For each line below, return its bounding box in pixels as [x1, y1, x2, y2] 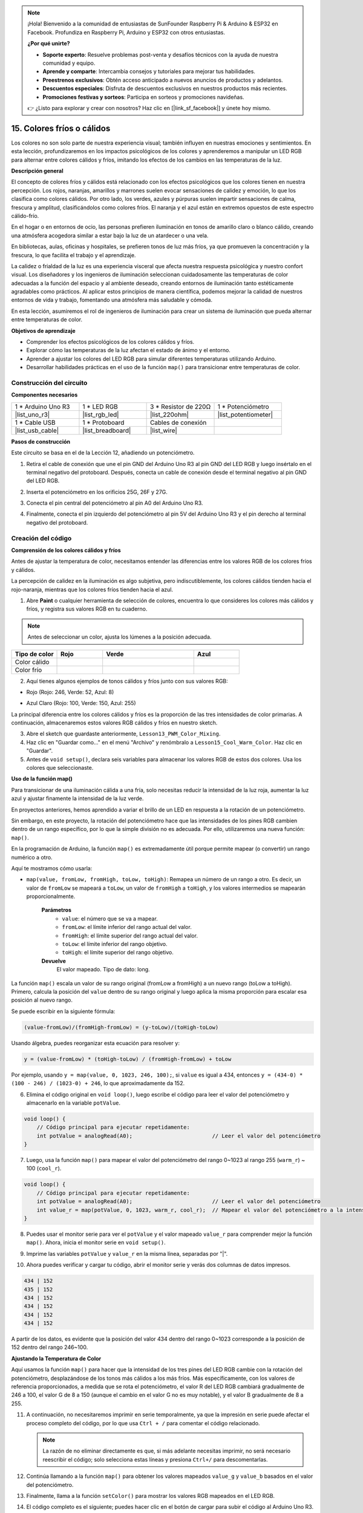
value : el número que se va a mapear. [62, 914, 159, 922]
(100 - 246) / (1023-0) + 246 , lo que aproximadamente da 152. [11, 1080, 185, 1087]
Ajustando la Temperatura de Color [11, 1354, 102, 1362]
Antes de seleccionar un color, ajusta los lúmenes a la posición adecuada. [27, 633, 212, 641]
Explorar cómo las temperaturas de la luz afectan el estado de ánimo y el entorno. [26, 347, 231, 354]
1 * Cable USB [15, 418, 56, 427]
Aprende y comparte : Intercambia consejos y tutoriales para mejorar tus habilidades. [42, 68, 255, 75]
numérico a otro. [11, 853, 53, 861]
